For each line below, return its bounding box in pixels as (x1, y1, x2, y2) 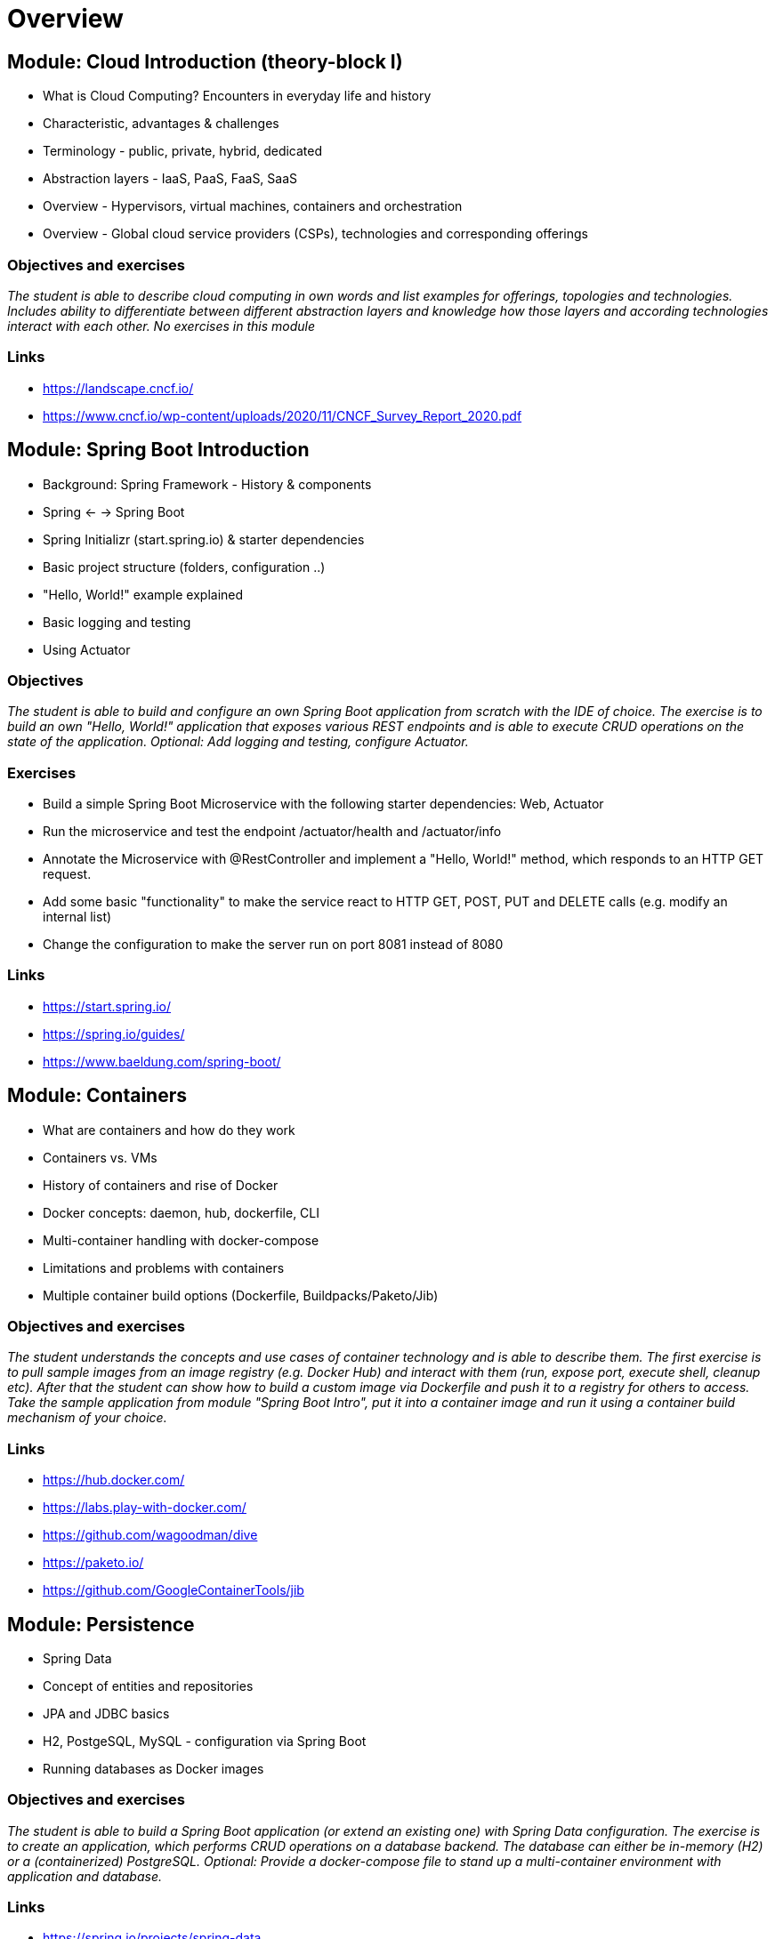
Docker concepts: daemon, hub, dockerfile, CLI (43, 1204, 320, 1220)
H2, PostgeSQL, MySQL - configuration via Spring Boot (43, 1733, 367, 1749)
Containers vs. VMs (43, 1149, 157, 1165)
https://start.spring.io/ (43, 998, 172, 1014)
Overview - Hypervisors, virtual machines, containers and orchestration (43, 198, 463, 214)
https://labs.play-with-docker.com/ (43, 1500, 246, 1516)
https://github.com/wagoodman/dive (43, 1527, 258, 1543)
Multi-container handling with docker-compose (43, 1232, 319, 1248)
